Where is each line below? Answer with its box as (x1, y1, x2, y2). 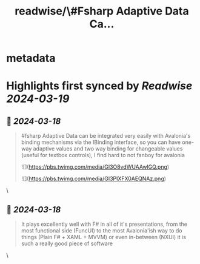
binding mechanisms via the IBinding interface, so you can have (21, 138, 181, 146)
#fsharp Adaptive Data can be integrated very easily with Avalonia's (21, 132, 191, 140)
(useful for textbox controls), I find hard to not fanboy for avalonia (21, 152, 185, 159)
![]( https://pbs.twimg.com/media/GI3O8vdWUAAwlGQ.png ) (21, 163, 170, 171)
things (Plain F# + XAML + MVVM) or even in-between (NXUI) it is (21, 234, 187, 240)
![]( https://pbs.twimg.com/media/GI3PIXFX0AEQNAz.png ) (21, 175, 167, 183)
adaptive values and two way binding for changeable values (33, 145, 183, 152)
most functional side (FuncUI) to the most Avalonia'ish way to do (21, 227, 182, 234)
